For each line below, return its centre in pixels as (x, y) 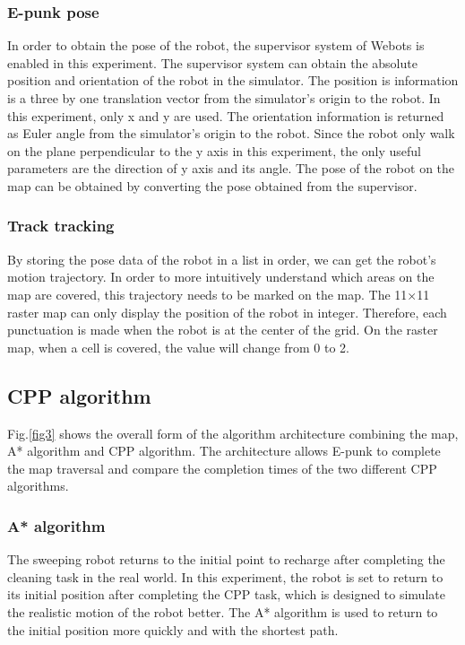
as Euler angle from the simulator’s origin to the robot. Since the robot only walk (231, 133)
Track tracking (61, 226)
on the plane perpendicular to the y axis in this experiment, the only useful (214, 150)
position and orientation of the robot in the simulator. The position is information (233, 80)
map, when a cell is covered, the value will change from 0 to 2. (178, 347)
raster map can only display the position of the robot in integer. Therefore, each (227, 312)
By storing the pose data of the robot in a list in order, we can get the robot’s (222, 259)
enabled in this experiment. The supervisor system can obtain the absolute (212, 62)
